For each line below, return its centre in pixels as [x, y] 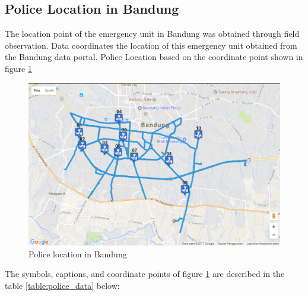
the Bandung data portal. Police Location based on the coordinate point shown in [154, 57]
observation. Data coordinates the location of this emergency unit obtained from [151, 45]
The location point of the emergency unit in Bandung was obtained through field [152, 34]
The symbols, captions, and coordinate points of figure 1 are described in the [145, 274]
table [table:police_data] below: [62, 286]
